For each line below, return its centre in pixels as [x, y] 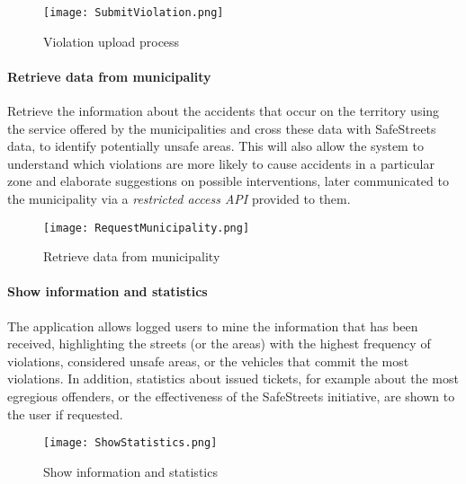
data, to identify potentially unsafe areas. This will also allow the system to [215, 146]
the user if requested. [65, 414]
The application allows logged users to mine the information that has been [213, 326]
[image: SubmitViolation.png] [134, 13]
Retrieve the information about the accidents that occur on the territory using [224, 111]
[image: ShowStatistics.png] [130, 443]
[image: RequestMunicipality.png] [147, 228]
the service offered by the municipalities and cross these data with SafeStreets [222, 128]
